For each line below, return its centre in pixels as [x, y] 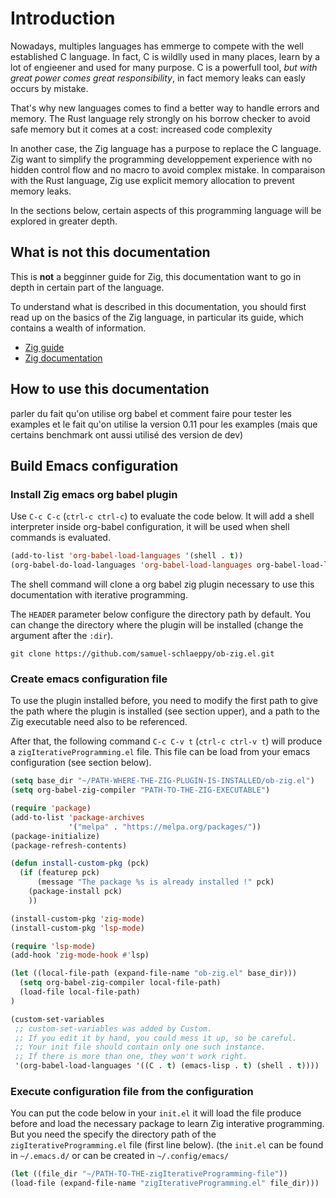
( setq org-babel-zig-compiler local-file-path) [120, 983]
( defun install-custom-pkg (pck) [80, 863]
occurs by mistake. [49, 88]
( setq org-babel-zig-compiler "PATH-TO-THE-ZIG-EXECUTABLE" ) [140, 790]
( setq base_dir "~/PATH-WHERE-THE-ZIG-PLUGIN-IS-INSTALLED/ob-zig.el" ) [162, 781]
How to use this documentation [110, 389]
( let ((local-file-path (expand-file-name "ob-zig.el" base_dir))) [154, 973]
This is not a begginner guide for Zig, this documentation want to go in [156, 276]
